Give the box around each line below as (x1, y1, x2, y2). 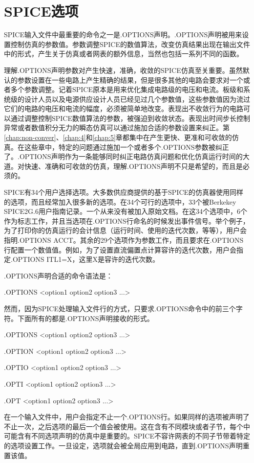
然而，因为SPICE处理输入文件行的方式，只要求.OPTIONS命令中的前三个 (4, 303, 236, 313)
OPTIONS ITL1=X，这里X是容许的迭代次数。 (12, 254, 160, 264)
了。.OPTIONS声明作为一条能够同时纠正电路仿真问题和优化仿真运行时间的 (4, 151, 243, 162)
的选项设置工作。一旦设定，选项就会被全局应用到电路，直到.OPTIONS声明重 (4, 440, 250, 450)
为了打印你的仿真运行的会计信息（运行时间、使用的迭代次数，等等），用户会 (4, 225, 247, 235)
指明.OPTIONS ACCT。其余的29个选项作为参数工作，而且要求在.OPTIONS (4, 235, 244, 245)
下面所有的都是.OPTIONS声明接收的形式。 (17, 313, 154, 323)
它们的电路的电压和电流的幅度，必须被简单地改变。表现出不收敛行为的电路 (4, 103, 243, 114)
